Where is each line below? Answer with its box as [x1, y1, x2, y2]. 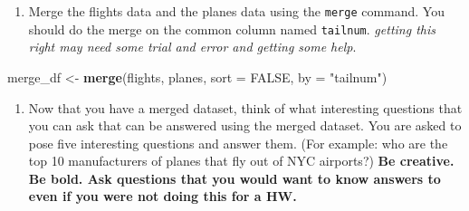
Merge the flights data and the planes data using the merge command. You [28, 2, 445, 20]
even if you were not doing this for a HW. [28, 187, 297, 206]
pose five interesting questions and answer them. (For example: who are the [28, 133, 448, 152]
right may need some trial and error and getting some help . [28, 37, 357, 56]
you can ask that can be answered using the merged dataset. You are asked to [28, 116, 462, 135]
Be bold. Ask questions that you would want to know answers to [28, 168, 441, 187]
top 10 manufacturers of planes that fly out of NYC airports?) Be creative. [28, 151, 455, 170]
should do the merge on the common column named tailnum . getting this [28, 19, 435, 38]
